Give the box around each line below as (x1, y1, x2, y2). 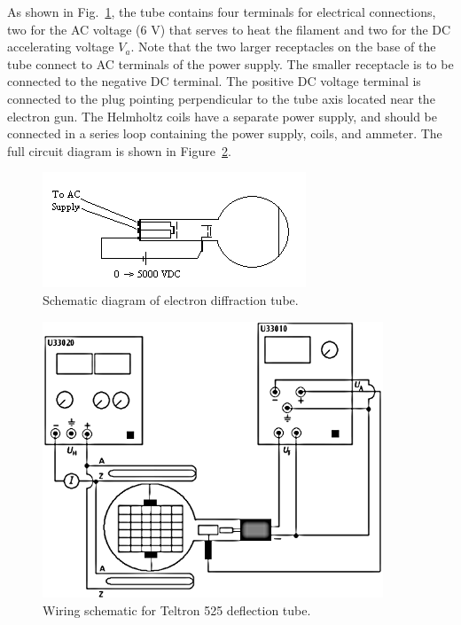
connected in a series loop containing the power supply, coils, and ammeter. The (7, 124, 442, 143)
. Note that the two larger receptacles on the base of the (130, 37, 436, 56)
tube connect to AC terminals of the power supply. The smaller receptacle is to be (7, 54, 454, 73)
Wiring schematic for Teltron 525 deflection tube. (43, 600, 311, 619)
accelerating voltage (7, 37, 114, 56)
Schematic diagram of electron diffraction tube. (43, 290, 299, 309)
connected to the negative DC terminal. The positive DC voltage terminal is (7, 72, 421, 90)
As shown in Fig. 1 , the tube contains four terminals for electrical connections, (7, 3, 436, 20)
